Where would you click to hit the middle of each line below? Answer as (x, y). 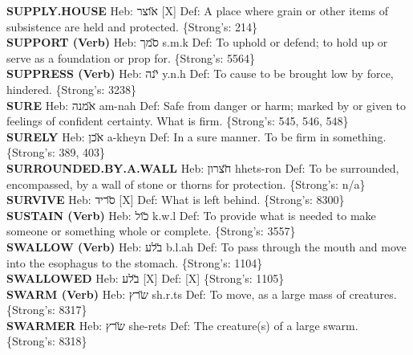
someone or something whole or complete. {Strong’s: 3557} (151, 231)
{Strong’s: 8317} (47, 310)
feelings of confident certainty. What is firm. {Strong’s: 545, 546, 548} (178, 121)
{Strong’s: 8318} (47, 341)
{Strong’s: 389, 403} (56, 152)
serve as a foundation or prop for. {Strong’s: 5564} (131, 57)
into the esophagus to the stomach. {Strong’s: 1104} (135, 262)
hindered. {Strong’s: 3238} (71, 89)
